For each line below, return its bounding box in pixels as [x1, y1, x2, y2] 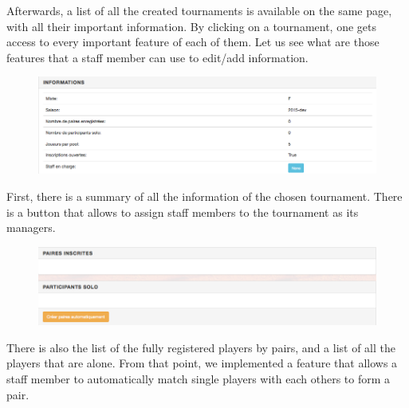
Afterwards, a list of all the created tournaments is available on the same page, [6, 2, 392, 18]
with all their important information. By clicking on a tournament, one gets [6, 18, 377, 34]
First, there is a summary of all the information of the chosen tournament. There [6, 188, 403, 204]
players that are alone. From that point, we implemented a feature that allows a [6, 355, 398, 371]
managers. [6, 219, 56, 236]
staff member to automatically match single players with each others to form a [6, 371, 391, 387]
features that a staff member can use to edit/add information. [6, 49, 309, 65]
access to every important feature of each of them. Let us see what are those [6, 33, 380, 50]
